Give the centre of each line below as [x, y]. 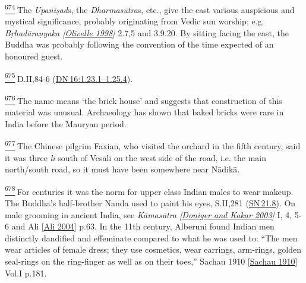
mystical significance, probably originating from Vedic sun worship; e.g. [135, 21]
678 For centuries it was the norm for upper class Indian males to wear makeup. [149, 190]
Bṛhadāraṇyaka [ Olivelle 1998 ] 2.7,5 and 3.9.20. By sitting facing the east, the [147, 32]
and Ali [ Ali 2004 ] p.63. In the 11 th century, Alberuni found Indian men [143, 226]
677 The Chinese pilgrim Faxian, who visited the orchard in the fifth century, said [153, 145]
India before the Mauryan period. [66, 123]
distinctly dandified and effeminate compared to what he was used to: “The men [151, 238]
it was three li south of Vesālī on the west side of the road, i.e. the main [135, 157]
